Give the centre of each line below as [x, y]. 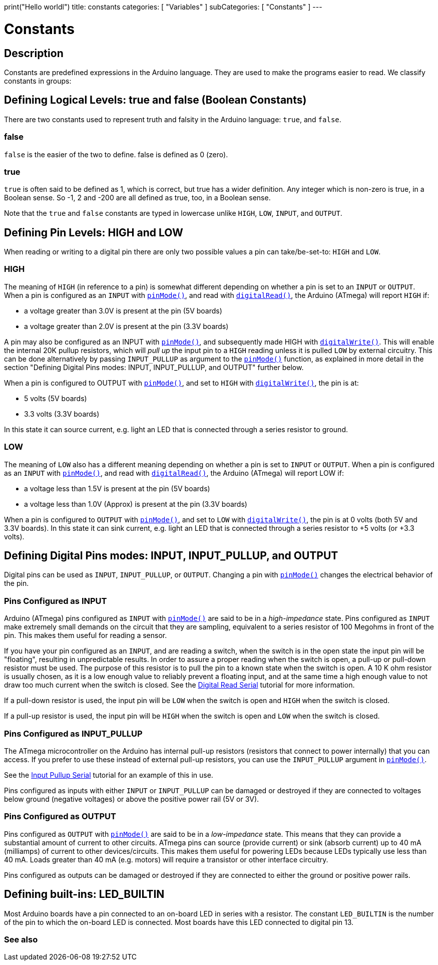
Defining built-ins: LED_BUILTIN [84, 894]
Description [34, 53]
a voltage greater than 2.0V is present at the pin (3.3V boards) [126, 326]
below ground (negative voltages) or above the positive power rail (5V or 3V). [132, 799]
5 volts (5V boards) [56, 398]
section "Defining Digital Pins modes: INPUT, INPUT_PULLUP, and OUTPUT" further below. [154, 367]
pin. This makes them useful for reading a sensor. [86, 635]
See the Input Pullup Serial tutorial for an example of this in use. [109, 775]
